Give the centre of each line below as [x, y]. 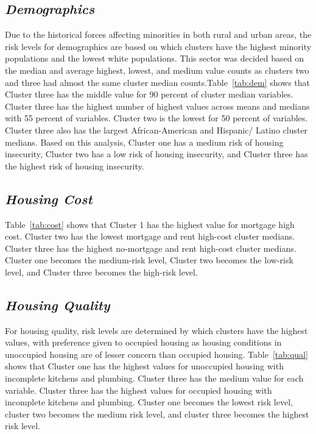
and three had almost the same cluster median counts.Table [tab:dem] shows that [158, 82]
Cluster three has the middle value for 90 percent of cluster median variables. [149, 94]
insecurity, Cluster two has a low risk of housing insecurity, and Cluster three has [156, 154]
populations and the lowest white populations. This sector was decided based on [154, 58]
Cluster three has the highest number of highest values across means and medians [157, 106]
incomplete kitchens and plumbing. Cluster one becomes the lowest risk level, [149, 402]
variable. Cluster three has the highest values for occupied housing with [139, 390]
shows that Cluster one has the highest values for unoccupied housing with [144, 366]
